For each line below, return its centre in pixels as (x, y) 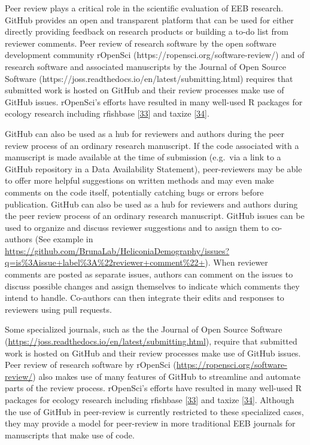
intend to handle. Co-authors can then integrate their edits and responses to (145, 298)
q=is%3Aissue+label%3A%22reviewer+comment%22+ (105, 262)
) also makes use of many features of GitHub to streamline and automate (167, 376)
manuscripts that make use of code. (70, 435)
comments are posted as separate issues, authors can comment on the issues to (149, 274)
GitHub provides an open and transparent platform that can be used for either (149, 19)
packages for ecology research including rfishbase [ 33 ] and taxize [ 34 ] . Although (150, 400)
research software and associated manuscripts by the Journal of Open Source (145, 66)
